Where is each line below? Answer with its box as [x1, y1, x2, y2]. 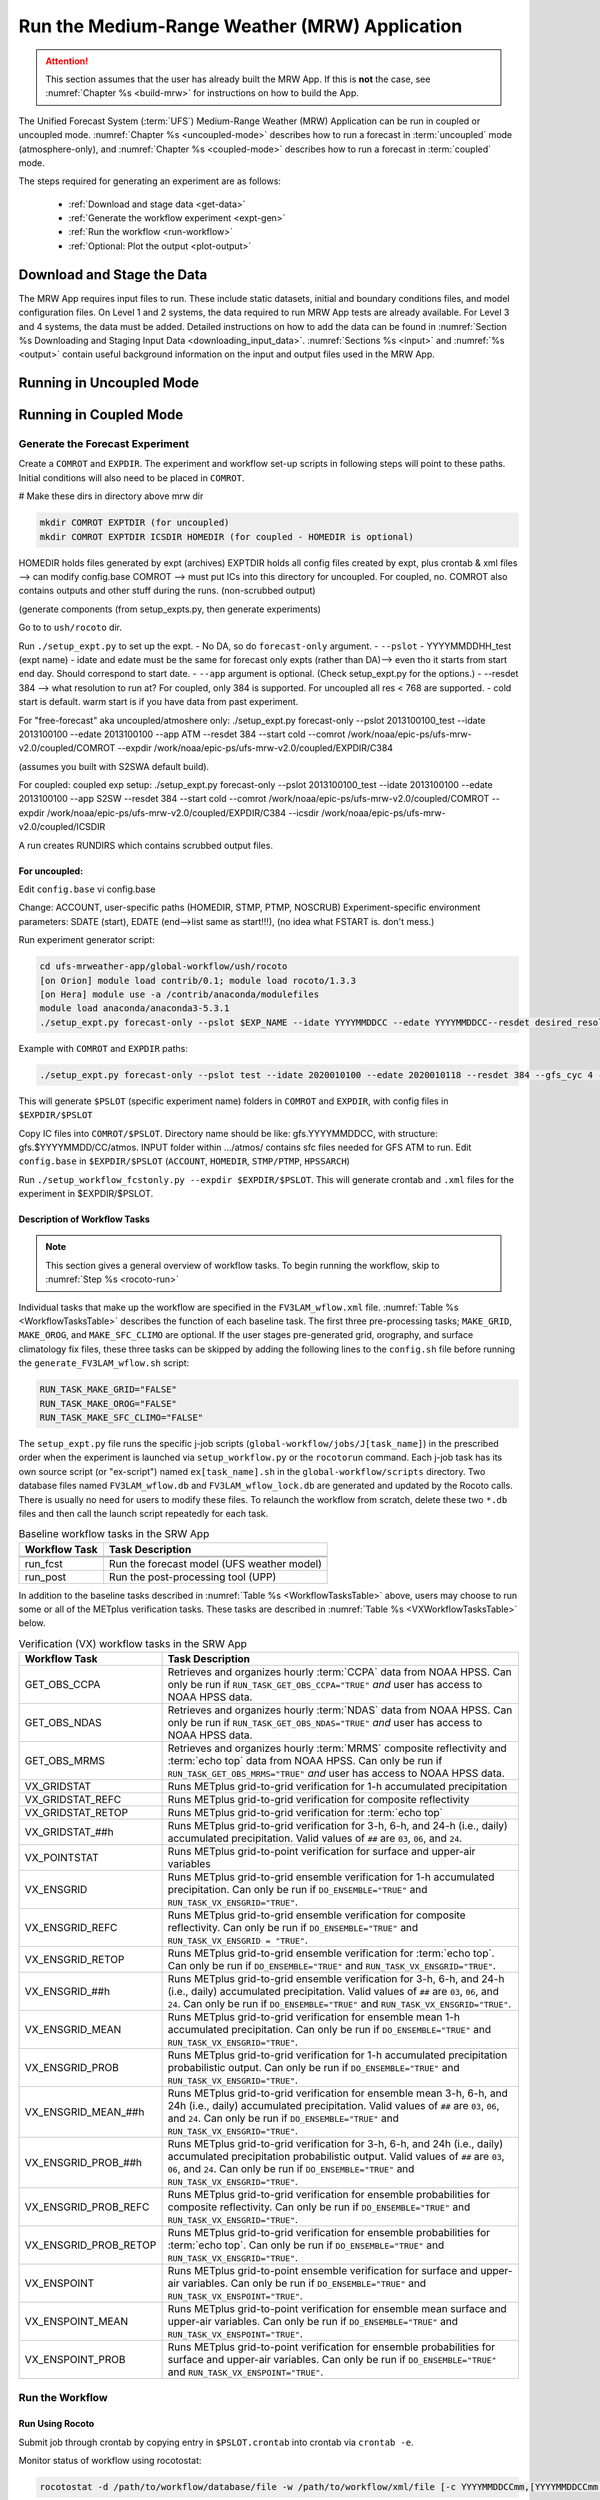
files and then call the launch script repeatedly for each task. [18, 1507, 269, 1519]
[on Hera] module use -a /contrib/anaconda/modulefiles [39, 988, 320, 1000]
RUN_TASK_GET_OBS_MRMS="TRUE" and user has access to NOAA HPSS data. [167, 1766, 505, 1780]
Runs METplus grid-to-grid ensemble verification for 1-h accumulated [167, 1870, 495, 1884]
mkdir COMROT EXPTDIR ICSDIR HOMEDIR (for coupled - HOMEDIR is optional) [39, 531, 415, 542]
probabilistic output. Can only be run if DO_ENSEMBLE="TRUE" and [167, 2061, 460, 2075]
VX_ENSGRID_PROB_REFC [24, 2200, 150, 2214]
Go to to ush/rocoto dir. [18, 621, 122, 634]
